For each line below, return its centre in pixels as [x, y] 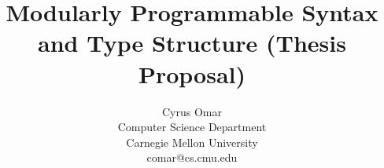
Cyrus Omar [192, 111]
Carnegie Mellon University [192, 142]
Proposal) [192, 73]
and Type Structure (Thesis [192, 43]
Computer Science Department [192, 127]
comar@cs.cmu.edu [192, 157]
